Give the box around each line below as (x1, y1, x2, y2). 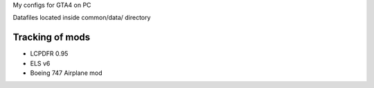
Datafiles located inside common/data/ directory (12, 14, 151, 22)
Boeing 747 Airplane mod (30, 69, 103, 77)
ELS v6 (30, 59, 51, 67)
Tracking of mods (12, 32, 91, 43)
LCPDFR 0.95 (30, 49, 69, 58)
